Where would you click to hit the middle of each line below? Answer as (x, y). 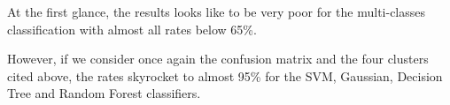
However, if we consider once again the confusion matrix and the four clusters (218, 59)
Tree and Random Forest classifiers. (104, 93)
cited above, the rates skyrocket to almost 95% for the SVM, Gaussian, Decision (225, 75)
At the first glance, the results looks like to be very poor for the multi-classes (217, 11)
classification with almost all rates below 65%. (132, 29)
